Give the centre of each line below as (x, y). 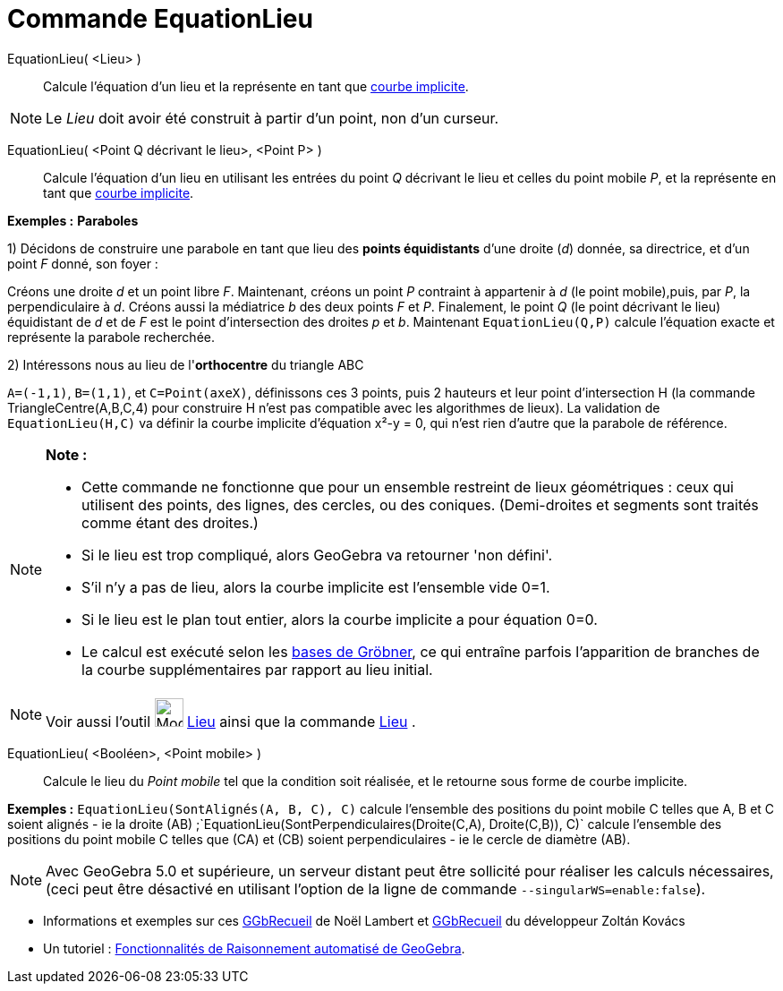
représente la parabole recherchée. (111, 337)
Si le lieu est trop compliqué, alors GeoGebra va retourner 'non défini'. (317, 555)
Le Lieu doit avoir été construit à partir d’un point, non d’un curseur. (272, 118)
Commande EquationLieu (160, 19)
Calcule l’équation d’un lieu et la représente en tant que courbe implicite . (256, 86)
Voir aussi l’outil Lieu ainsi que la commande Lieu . (231, 721)
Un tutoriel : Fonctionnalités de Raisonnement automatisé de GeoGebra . (254, 948)
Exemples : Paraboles (73, 220)
